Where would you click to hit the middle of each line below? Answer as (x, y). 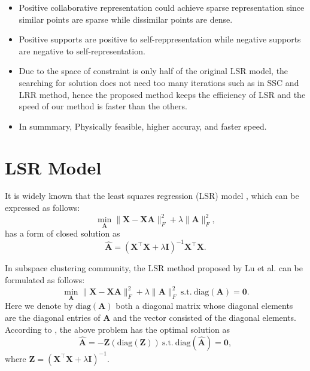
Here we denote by (39, 306)
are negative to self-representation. (82, 50)
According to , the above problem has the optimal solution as (117, 329)
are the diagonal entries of (53, 317)
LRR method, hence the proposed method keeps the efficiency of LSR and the (162, 94)
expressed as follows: (42, 208)
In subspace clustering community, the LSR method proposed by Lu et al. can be (154, 268)
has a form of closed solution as (63, 233)
